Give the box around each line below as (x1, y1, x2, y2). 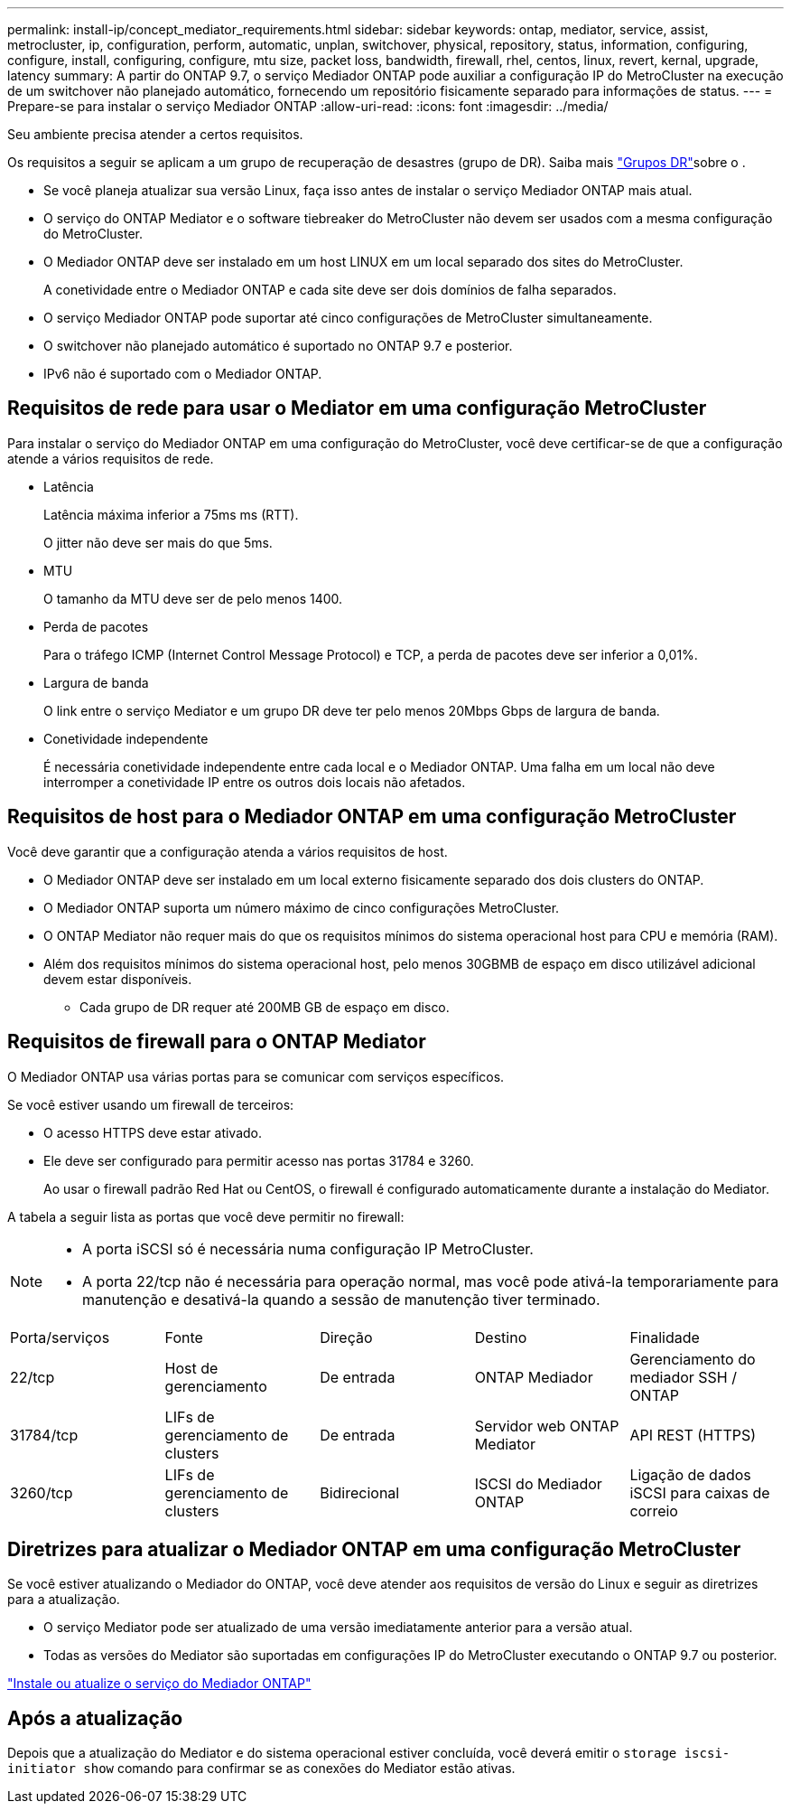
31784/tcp (10, 1425, 79, 1444)
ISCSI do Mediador (474, 1474, 602, 1493)
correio (629, 1501, 678, 1520)
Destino (474, 1328, 527, 1347)
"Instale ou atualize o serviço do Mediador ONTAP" (7, 1675, 312, 1692)
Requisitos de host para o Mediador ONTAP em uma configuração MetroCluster (7, 805, 737, 829)
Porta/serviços (10, 1328, 110, 1347)
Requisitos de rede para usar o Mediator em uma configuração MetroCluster (7, 397, 707, 420)
